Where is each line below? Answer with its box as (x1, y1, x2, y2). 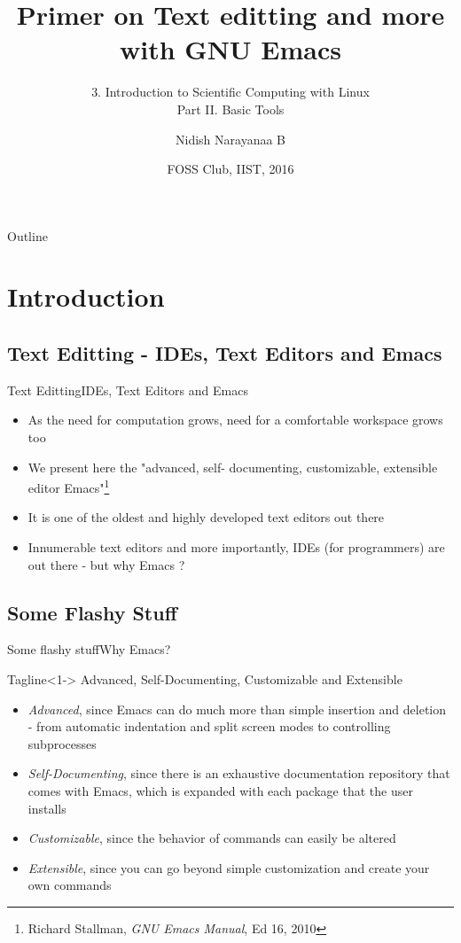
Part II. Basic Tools (176, 99, 285, 118)
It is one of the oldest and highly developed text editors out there (27, 508, 385, 526)
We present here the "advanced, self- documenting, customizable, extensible (27, 457, 438, 476)
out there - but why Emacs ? (27, 555, 185, 573)
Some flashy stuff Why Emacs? (7, 640, 171, 659)
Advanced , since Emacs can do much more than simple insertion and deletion (27, 699, 447, 718)
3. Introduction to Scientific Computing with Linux (91, 82, 370, 101)
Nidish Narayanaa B (176, 129, 285, 148)
